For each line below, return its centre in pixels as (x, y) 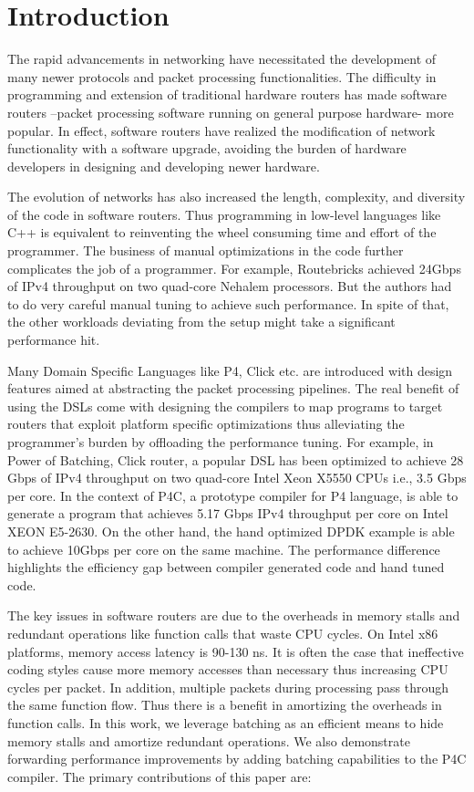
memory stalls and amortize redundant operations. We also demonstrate (209, 740)
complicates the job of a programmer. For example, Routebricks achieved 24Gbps (234, 268)
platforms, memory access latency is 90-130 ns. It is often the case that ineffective (236, 651)
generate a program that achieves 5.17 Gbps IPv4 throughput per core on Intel (228, 513)
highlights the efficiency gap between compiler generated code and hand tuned (226, 567)
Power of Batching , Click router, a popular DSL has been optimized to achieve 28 (236, 459)
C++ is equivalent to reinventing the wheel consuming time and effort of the (222, 232)
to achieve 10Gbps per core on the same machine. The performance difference (224, 549)
